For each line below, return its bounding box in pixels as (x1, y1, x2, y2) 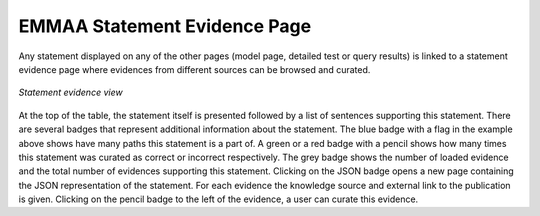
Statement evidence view (18, 86, 124, 99)
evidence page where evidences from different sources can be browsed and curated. (18, 63, 371, 75)
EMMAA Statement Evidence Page (18, 15, 312, 37)
